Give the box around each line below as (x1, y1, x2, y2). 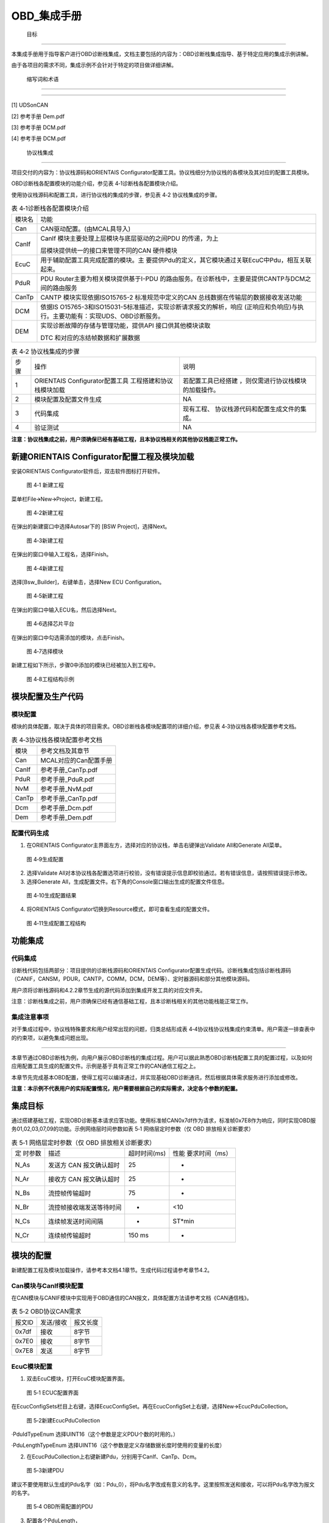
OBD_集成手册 (11, 9, 82, 23)
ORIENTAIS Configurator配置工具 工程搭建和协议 (34, 376, 174, 385)
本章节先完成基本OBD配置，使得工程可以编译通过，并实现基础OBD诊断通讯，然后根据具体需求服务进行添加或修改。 (11, 1073, 301, 1081)
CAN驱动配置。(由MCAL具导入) (40, 224, 131, 233)
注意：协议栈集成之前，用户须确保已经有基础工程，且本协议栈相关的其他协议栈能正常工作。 (11, 436, 241, 443)
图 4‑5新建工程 (26, 592, 64, 599)
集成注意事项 (11, 1012, 49, 1021)
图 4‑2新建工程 (26, 509, 64, 517)
